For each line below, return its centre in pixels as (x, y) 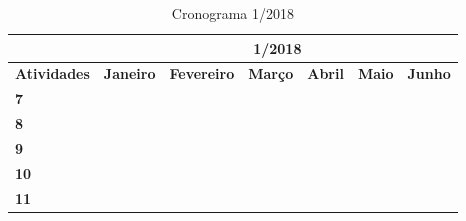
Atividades (52, 73)
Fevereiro (202, 73)
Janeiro (129, 73)
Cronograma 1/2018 (232, 13)
